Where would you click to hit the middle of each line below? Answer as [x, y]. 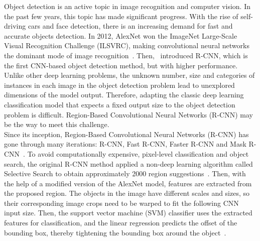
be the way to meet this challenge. [57, 124]
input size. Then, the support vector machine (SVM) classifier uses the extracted [128, 213]
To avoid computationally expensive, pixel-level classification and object [138, 153]
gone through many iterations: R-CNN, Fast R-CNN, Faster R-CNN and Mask [125, 144]
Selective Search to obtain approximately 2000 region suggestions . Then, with [125, 173]
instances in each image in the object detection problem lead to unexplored [119, 85]
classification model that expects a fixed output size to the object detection [120, 104]
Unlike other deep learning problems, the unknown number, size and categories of [129, 75]
